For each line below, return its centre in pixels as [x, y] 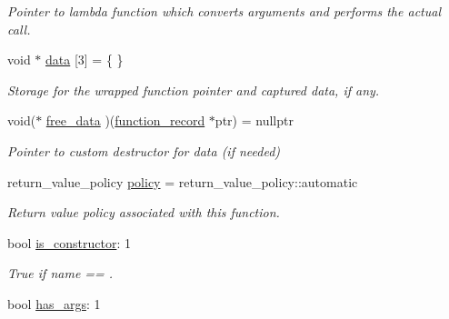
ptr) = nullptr [254, 120]
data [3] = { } [85, 60]
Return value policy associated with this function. [144, 212]
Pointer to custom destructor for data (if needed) [144, 150]
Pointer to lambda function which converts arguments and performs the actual [224, 11]
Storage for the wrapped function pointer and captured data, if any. [194, 90]
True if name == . [60, 273]
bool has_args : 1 [54, 303]
